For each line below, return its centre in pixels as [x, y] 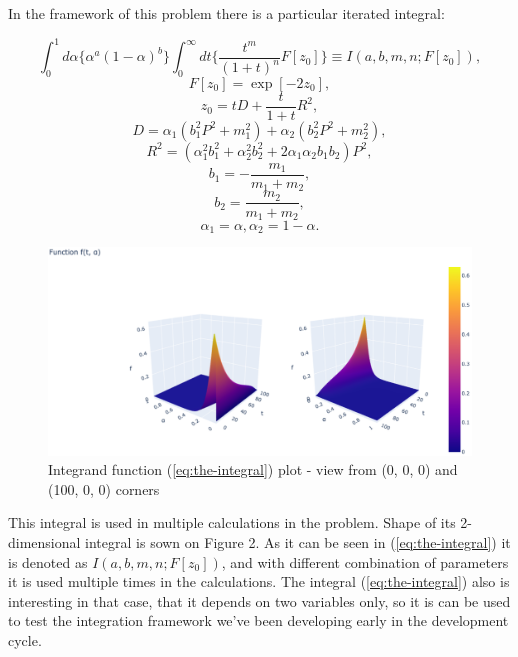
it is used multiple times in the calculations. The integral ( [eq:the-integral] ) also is [259, 581]
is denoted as [48, 561]
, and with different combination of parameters [365, 561]
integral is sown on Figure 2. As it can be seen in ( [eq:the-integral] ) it [298, 542]
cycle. [25, 640]
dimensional [44, 542]
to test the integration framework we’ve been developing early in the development [258, 620]
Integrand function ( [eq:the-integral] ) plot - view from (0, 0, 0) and [253, 469]
